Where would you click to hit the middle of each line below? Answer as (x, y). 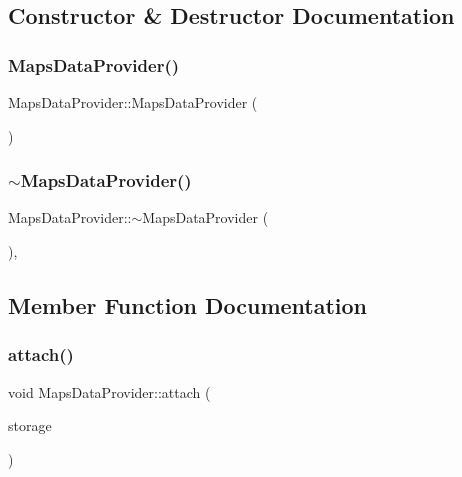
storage (30, 425)
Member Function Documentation (188, 304)
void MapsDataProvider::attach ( (109, 391)
